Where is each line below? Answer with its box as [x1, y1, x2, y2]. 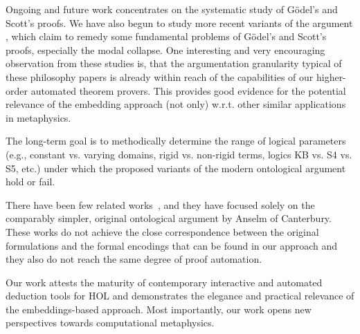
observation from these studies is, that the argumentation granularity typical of [6, 56, 342, 71]
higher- [316, 69, 346, 84]
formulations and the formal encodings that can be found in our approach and [6, 238, 338, 252]
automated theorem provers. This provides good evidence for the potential [30, 83, 346, 98]
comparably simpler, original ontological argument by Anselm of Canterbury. [6, 211, 332, 225]
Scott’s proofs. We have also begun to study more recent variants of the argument [6, 15, 353, 30]
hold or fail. [6, 174, 55, 189]
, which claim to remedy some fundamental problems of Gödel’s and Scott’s [6, 29, 327, 44]
